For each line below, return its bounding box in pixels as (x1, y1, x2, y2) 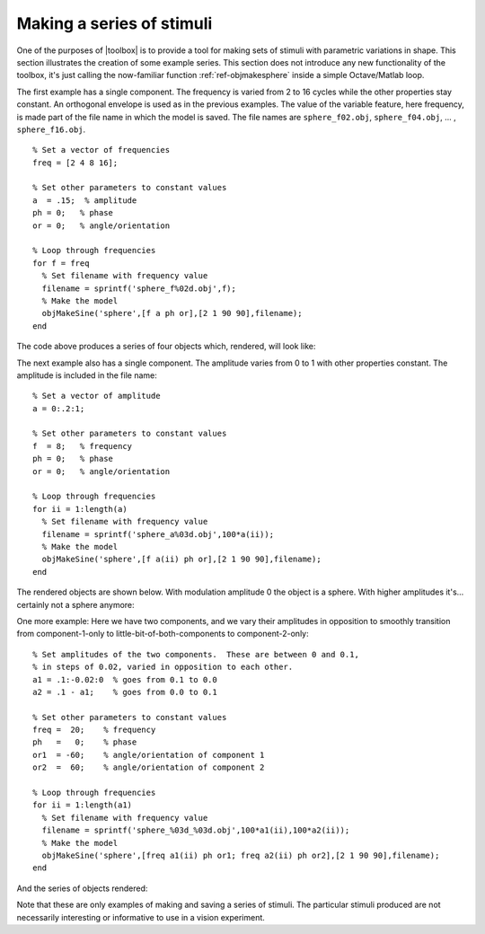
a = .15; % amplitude (32, 195, 137, 206)
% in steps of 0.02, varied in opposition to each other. (32, 662, 294, 673)
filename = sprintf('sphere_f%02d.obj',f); (41, 283, 237, 294)
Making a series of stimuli (16, 13, 213, 33)
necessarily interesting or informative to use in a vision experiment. (16, 912, 265, 922)
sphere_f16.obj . (16, 124, 86, 135)
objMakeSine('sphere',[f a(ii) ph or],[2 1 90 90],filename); (41, 554, 322, 565)
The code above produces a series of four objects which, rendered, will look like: (16, 341, 316, 352)
